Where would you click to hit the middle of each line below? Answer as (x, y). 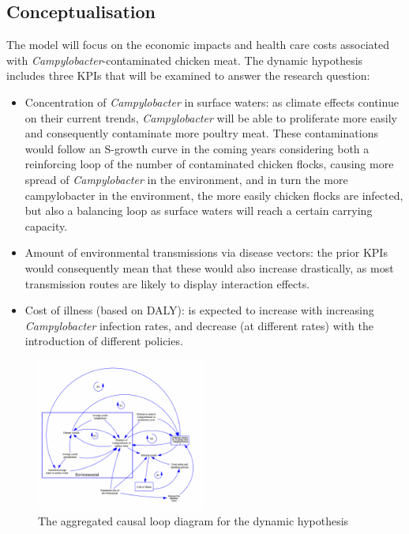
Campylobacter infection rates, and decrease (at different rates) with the (199, 325)
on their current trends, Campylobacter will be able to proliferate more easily (211, 117)
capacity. (46, 226)
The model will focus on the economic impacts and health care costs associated (198, 45)
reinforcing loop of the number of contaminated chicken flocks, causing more (209, 164)
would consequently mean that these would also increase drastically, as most (209, 267)
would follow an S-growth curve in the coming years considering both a (197, 148)
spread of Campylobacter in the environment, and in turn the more (186, 179)
